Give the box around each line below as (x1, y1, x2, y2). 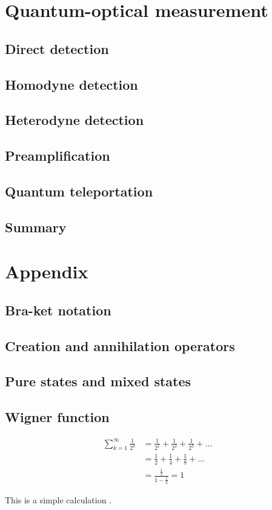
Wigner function (5, 408, 110, 426)
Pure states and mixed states (5, 372, 191, 391)
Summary (5, 217, 67, 236)
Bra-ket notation (5, 300, 111, 319)
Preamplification (5, 146, 110, 165)
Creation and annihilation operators (5, 336, 235, 355)
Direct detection (5, 39, 109, 58)
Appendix (5, 259, 88, 284)
